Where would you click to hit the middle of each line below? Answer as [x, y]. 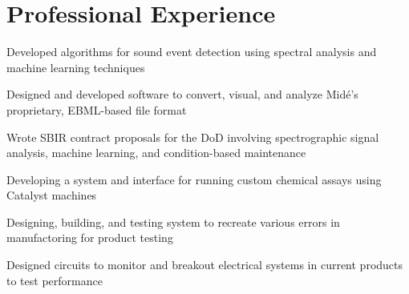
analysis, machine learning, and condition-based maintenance [156, 153]
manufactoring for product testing [90, 238]
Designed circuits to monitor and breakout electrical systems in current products [205, 265]
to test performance [55, 280]
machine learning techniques [76, 67]
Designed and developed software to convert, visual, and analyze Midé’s [182, 94]
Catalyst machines [52, 195]
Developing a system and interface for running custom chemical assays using [194, 179]
